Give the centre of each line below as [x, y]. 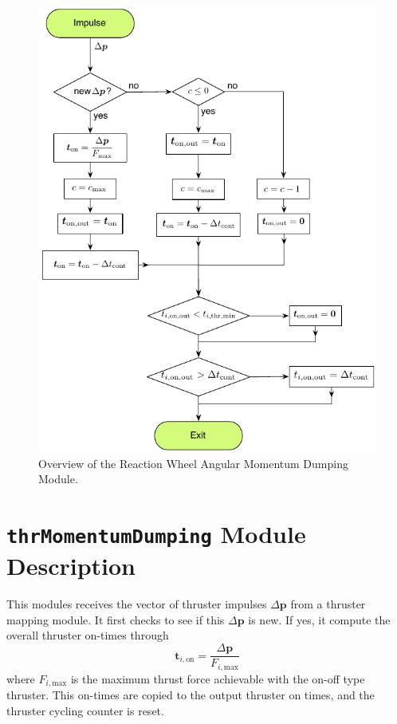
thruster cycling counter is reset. [85, 710]
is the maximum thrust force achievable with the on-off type [218, 678]
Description [71, 566]
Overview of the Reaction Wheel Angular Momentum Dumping [193, 463]
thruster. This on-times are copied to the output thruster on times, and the [191, 695]
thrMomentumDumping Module [156, 534]
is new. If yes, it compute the [319, 619]
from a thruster [328, 604]
